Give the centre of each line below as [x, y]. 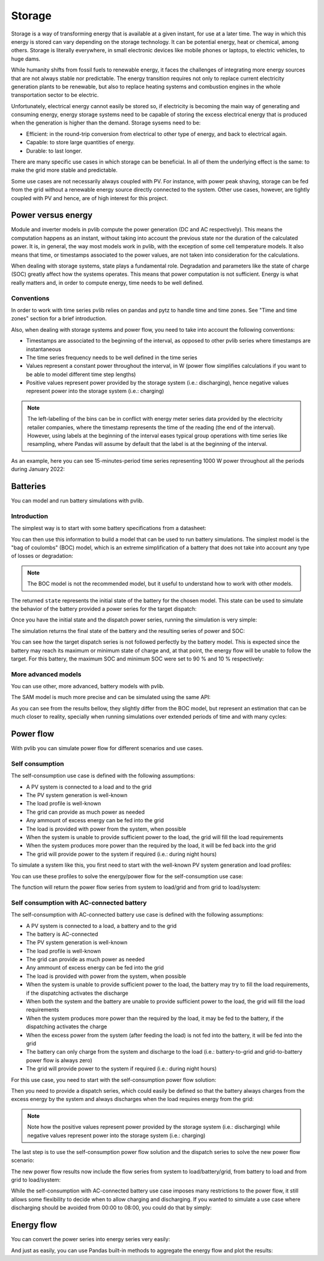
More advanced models [46, 674]
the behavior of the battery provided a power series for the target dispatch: [104, 609]
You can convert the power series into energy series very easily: [91, 1239]
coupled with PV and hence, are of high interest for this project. [89, 198]
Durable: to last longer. [54, 151]
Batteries [28, 487]
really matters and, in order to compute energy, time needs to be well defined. [107, 282]
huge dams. [26, 59]
